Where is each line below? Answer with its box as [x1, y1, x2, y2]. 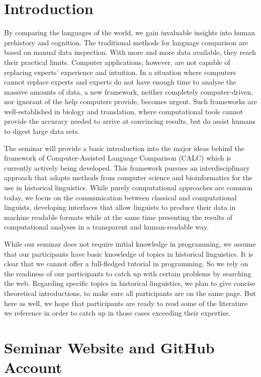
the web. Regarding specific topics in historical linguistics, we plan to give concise [4, 278, 255, 288]
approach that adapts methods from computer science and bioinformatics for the [4, 172, 253, 183]
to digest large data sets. [4, 126, 80, 136]
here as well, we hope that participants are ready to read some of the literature [4, 297, 248, 308]
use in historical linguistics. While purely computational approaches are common [4, 182, 253, 193]
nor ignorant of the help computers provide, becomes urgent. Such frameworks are [4, 96, 257, 107]
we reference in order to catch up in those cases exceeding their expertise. [4, 308, 231, 318]
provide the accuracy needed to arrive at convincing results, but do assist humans [4, 116, 255, 126]
